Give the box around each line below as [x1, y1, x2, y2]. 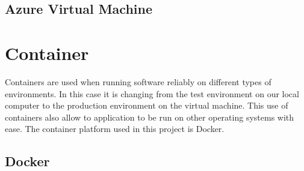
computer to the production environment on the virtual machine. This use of [5, 99, 288, 112]
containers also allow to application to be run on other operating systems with [5, 110, 294, 123]
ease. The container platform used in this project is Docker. [5, 122, 225, 135]
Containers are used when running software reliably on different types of [5, 75, 271, 88]
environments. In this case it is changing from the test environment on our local [5, 87, 299, 100]
